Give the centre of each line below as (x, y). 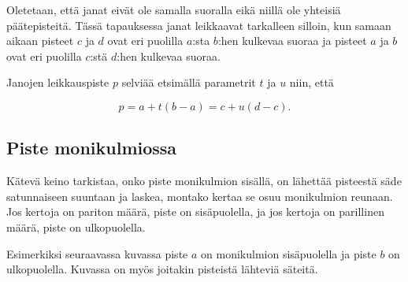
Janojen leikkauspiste (58, 82)
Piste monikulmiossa (92, 148)
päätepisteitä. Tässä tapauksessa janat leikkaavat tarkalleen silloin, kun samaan (199, 25)
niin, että (312, 82)
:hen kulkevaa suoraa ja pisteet (292, 41)
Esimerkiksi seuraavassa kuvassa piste (97, 253)
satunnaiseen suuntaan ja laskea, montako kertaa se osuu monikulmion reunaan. (200, 196)
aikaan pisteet (40, 41)
